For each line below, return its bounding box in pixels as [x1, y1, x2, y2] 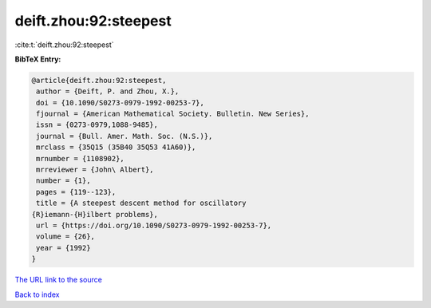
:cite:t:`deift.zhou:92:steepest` [14, 40, 114, 49]
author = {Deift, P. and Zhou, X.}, [36, 87, 180, 96]
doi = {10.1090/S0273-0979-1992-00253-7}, [36, 98, 205, 107]
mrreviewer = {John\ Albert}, [36, 165, 155, 175]
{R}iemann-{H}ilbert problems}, [31, 210, 159, 219]
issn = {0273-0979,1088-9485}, [36, 120, 159, 129]
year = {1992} [36, 243, 91, 252]
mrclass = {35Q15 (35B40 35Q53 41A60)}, [36, 143, 196, 152]
